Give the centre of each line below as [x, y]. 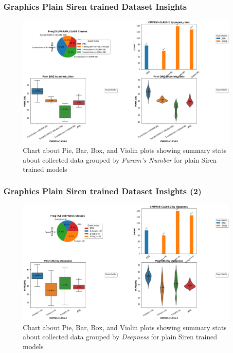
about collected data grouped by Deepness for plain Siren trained [120, 337]
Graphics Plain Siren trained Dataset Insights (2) [103, 191]
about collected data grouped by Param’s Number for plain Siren [120, 159]
